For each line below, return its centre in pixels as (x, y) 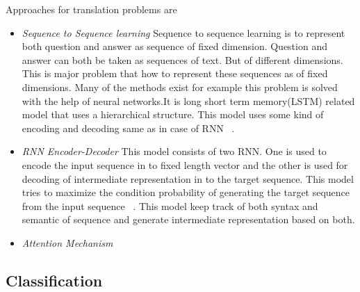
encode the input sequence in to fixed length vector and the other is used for (185, 164)
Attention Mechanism (67, 242)
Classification (54, 280)
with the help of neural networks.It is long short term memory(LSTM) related (188, 100)
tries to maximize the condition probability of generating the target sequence (186, 192)
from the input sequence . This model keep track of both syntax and (170, 205)
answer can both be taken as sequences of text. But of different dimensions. (182, 59)
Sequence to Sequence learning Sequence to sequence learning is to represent (183, 32)
